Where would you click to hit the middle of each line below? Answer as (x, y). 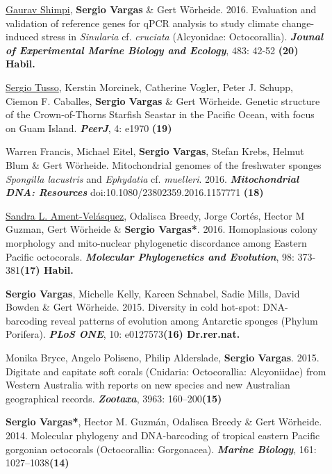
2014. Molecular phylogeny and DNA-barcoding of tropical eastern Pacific (163, 435)
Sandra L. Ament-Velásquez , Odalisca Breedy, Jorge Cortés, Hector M (155, 215)
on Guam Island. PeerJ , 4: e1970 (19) (89, 128)
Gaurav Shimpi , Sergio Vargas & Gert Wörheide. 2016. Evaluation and (161, 9)
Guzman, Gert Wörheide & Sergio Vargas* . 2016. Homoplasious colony (162, 229)
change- (298, 23)
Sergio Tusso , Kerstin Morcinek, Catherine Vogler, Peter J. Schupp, (149, 87)
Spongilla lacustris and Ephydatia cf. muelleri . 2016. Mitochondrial (152, 178)
